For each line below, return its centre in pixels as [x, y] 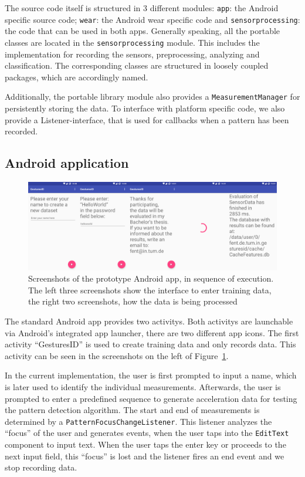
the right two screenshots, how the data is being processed [133, 301]
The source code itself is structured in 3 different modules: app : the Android [142, 8]
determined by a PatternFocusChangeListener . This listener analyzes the [138, 421]
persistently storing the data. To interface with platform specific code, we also [145, 108]
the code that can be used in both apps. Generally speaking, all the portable [143, 31]
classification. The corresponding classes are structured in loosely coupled [137, 65]
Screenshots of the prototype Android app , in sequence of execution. [151, 278]
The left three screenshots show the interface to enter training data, [150, 290]
